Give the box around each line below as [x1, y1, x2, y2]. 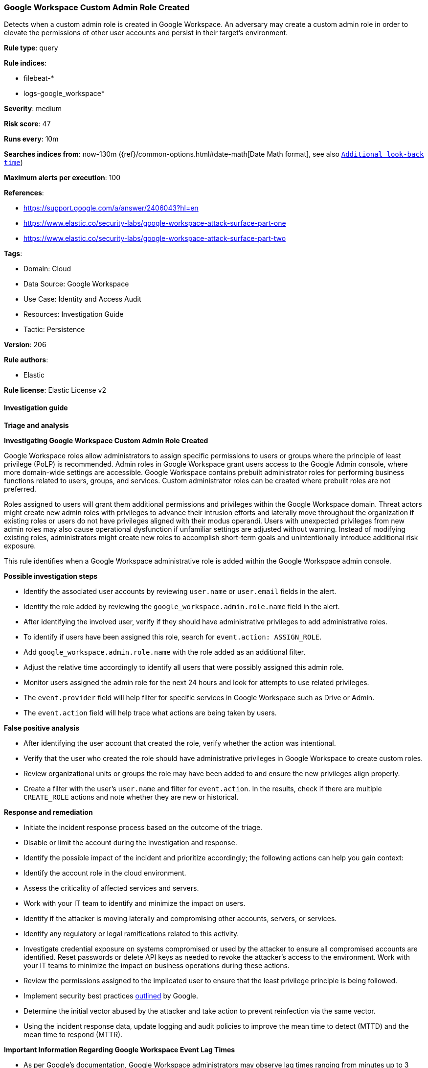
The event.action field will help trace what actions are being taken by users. [23, 708, 277, 717]
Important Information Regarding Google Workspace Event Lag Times [4, 1045, 235, 1054]
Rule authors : [4, 356, 48, 364]
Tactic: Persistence [23, 325, 85, 334]
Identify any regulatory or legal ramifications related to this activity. [23, 929, 239, 938]
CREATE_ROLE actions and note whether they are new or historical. [23, 792, 239, 801]
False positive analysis [4, 723, 79, 732]
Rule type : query [4, 44, 58, 52]
